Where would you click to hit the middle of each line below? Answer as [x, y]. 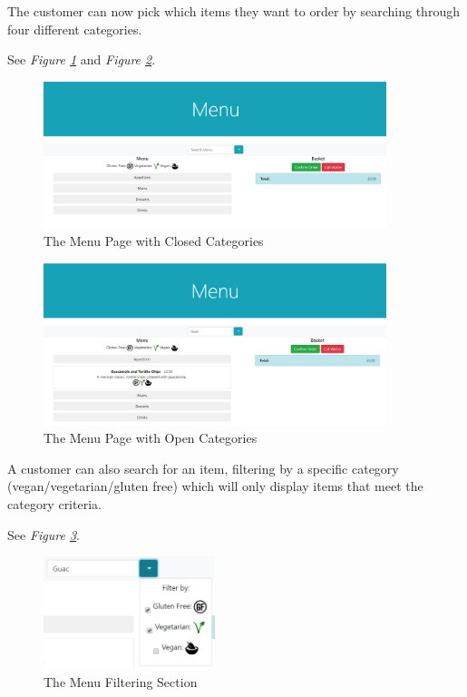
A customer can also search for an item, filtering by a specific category [203, 468]
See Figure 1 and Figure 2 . [82, 59]
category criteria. [54, 504]
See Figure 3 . [44, 534]
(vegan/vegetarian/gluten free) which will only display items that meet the [215, 486]
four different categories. [75, 29]
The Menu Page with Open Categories [151, 438]
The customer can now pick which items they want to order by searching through [233, 11]
